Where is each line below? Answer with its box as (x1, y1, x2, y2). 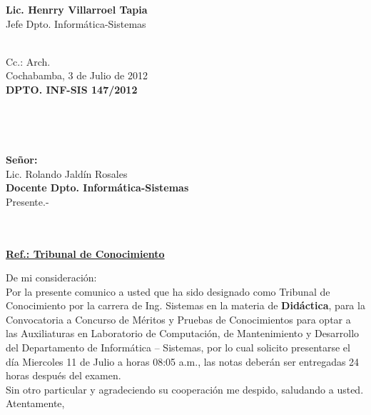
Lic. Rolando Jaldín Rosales (6, 166, 128, 181)
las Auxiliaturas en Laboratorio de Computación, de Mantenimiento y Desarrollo (6, 326, 360, 341)
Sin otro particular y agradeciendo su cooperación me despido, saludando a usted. (6, 381, 364, 396)
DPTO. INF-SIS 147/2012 (6, 81, 138, 96)
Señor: (6, 151, 38, 166)
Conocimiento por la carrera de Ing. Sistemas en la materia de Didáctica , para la (6, 298, 365, 313)
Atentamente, (6, 396, 65, 411)
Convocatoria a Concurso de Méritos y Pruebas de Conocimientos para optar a (6, 311, 351, 326)
